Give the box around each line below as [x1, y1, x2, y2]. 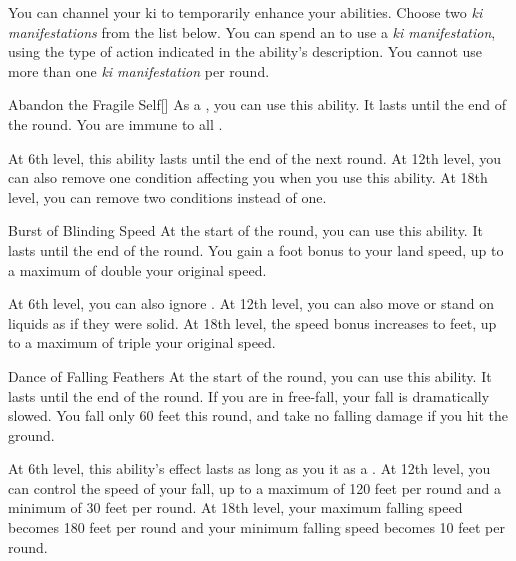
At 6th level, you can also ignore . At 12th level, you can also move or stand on [8, 293, 494, 314]
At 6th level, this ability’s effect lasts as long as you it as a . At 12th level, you [8, 458, 491, 479]
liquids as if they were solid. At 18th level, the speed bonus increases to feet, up [8, 312, 497, 333]
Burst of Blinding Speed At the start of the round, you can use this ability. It [8, 220, 483, 241]
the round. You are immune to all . [8, 113, 223, 134]
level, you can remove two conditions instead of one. [8, 186, 327, 207]
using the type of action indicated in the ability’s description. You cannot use [8, 41, 483, 62]
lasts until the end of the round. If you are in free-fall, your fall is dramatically [8, 385, 490, 406]
